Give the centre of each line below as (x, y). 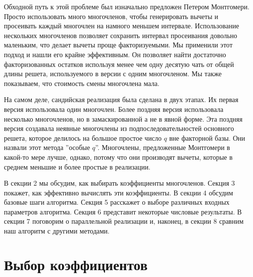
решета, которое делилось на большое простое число (83, 138)
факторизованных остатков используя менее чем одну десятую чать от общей (119, 64)
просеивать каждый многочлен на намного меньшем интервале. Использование (122, 26)
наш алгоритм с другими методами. (57, 231)
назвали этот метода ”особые (47, 147)
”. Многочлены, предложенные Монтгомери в (163, 147)
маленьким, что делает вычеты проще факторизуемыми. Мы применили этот (118, 45)
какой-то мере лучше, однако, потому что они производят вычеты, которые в (118, 157)
